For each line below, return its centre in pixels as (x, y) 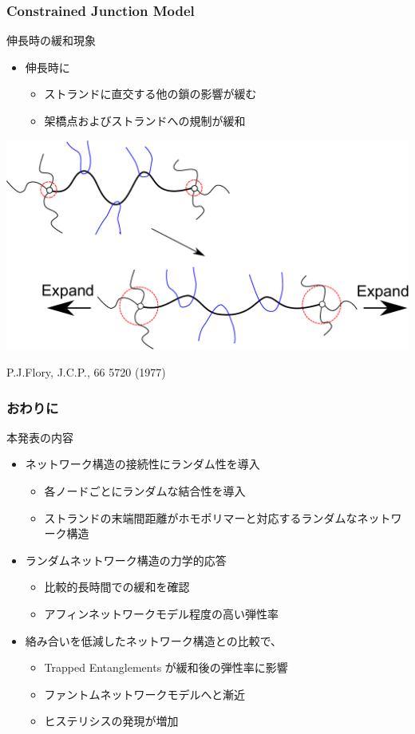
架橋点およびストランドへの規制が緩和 (145, 120)
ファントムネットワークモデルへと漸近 (144, 694)
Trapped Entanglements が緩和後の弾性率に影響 (166, 667)
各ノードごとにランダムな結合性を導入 (145, 491)
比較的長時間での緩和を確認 (117, 587)
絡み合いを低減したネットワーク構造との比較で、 (154, 640)
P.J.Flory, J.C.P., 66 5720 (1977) (86, 372)
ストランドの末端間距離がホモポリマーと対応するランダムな (201, 517)
